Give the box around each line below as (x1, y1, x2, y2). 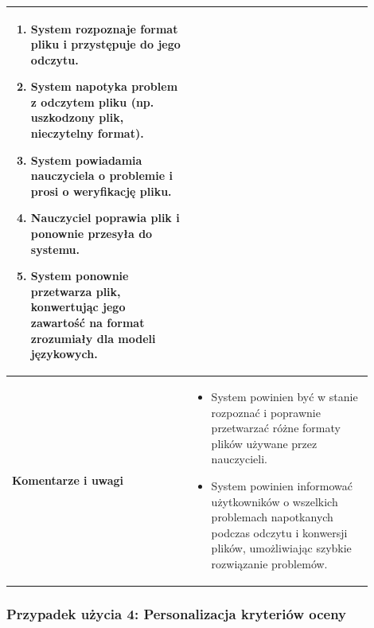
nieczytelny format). (30, 125, 144, 142)
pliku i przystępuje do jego (30, 36, 181, 53)
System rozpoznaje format (30, 20, 178, 37)
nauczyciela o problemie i (30, 167, 173, 184)
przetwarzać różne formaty (211, 419, 341, 436)
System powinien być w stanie (211, 388, 358, 405)
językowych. (30, 345, 98, 362)
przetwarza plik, (30, 283, 121, 299)
